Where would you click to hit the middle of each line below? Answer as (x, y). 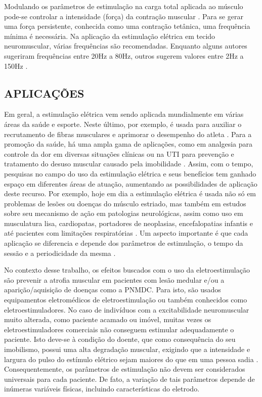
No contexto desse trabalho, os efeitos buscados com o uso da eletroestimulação (127, 270)
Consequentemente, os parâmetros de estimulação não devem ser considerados (125, 369)
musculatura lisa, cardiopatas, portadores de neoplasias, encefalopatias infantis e (128, 223)
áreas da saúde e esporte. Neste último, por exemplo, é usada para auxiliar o (123, 124)
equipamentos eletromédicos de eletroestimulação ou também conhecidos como (126, 300)
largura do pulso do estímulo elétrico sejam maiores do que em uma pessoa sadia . (131, 359)
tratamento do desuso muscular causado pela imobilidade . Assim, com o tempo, (129, 164)
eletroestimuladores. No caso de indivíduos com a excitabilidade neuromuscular (127, 309)
